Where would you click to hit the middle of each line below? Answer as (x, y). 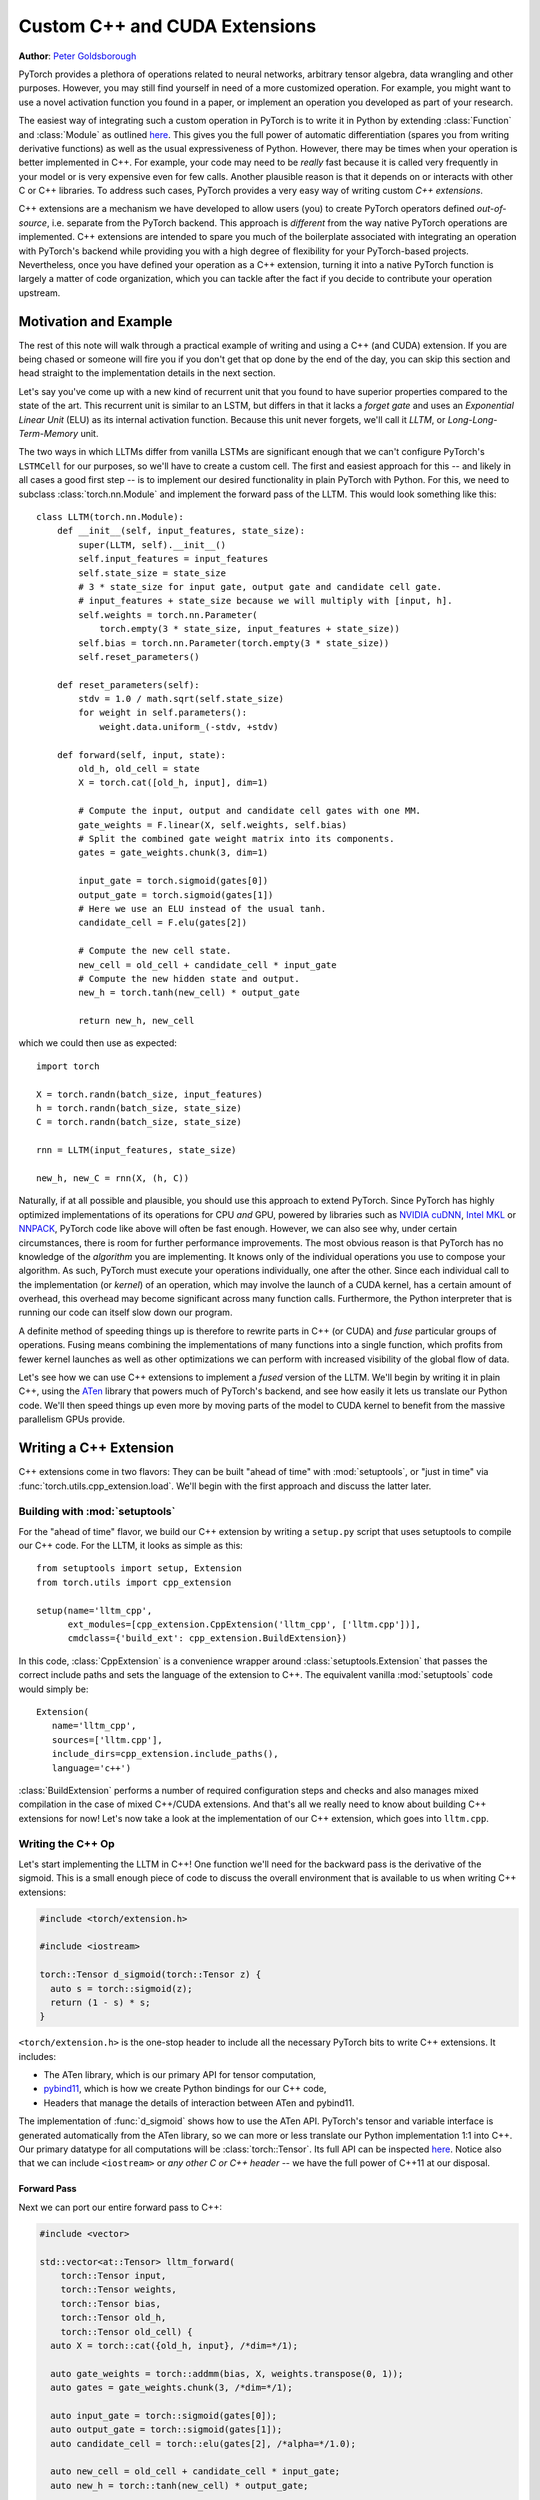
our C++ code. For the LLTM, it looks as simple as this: (131, 1546)
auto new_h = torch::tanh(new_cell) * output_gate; (179, 2485)
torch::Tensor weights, (118, 2289)
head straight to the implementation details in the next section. (147, 373)
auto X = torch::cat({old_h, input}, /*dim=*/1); (174, 2345)
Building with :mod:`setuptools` (97, 1512)
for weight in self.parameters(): (163, 713)
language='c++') (91, 1768)
